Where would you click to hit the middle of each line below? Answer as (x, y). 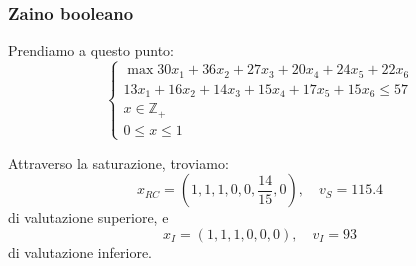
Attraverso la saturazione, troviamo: (118, 162)
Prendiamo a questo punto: (91, 50)
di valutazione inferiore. (80, 252)
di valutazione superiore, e (88, 217)
